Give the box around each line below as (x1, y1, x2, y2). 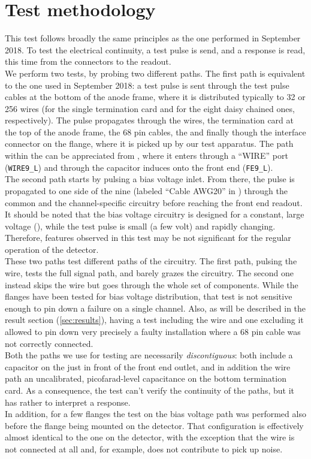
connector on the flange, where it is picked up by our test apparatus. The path (5, 137, 294, 150)
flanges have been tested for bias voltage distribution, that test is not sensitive (5, 290, 292, 303)
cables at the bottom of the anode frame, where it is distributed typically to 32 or (5, 90, 306, 103)
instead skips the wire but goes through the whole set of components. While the (5, 278, 298, 291)
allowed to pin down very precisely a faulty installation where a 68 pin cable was (5, 325, 301, 338)
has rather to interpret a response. (5, 395, 131, 408)
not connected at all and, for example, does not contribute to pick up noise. (5, 442, 283, 455)
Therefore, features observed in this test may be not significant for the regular (5, 231, 291, 244)
